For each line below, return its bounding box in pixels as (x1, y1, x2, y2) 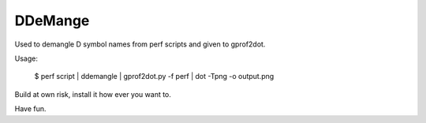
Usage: (14, 54, 39, 63)
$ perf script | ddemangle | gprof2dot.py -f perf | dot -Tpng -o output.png (34, 72, 275, 81)
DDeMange (14, 12, 90, 29)
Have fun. (14, 104, 47, 114)
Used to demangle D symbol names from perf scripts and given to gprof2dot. (14, 39, 266, 49)
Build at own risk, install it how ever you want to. (14, 89, 171, 99)
